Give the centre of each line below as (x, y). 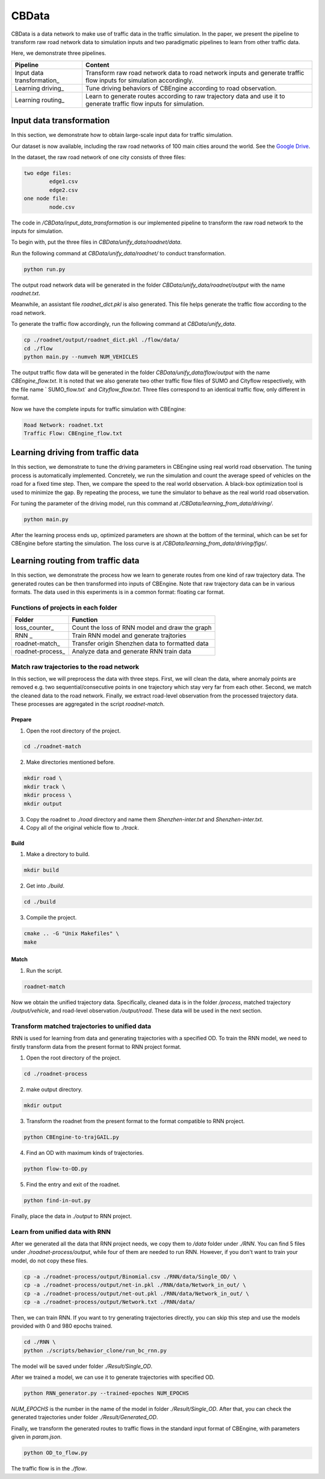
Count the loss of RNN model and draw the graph (142, 628)
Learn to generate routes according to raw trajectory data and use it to (185, 96)
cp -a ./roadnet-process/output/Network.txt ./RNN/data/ (110, 1302)
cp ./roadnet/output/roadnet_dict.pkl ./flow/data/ (102, 340)
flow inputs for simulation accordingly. (139, 80)
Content (97, 65)
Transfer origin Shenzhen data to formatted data (140, 644)
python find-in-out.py (57, 1200)
